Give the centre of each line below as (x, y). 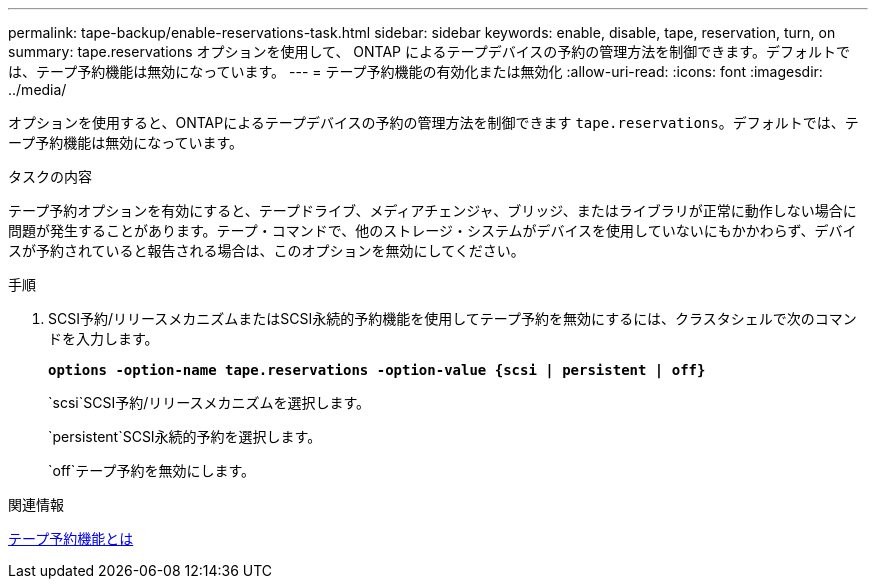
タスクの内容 (50, 176)
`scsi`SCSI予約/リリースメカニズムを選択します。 (209, 402)
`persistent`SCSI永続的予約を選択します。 (185, 436)
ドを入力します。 (103, 338)
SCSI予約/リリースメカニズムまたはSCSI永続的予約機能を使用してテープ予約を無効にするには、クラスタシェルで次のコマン (452, 318)
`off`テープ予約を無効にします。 (152, 470)
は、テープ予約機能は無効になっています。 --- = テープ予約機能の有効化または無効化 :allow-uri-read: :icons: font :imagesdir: (415, 71)
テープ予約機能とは (71, 538)
